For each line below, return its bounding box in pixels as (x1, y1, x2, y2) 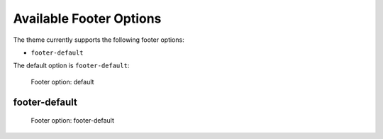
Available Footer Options (13, 11, 162, 26)
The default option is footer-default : (13, 61, 130, 70)
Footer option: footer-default (30, 116, 115, 125)
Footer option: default (30, 77, 94, 86)
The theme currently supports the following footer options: (13, 35, 184, 44)
